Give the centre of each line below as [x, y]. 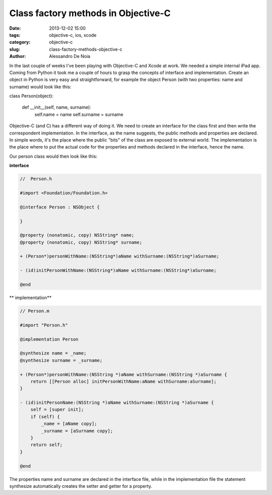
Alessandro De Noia [70, 56]
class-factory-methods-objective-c [86, 49]
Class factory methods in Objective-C [90, 13]
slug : [15, 49]
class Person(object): [31, 96]
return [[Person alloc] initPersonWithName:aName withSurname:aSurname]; [123, 381]
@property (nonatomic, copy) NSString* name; [77, 235]
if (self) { [45, 416]
